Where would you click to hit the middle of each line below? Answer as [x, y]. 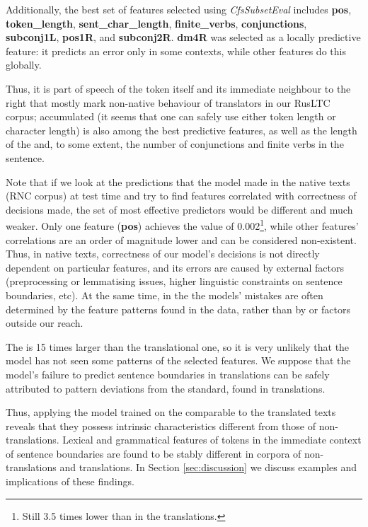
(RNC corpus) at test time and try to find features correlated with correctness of [181, 196]
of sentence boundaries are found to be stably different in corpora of [154, 453]
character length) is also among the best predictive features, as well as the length [182, 130]
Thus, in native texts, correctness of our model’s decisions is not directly [163, 254]
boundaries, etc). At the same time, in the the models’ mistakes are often [165, 295]
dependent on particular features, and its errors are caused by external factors [175, 267]
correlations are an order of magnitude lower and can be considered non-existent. [181, 239]
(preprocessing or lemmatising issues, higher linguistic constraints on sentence [174, 281]
